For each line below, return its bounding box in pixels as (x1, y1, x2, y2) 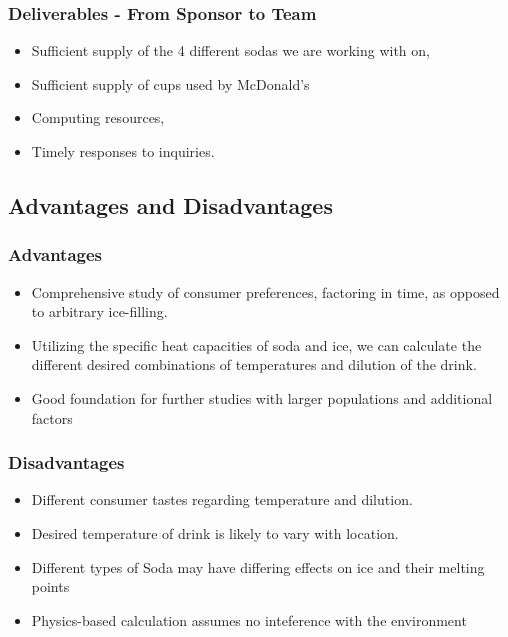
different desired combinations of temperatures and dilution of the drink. (31, 354, 477, 375)
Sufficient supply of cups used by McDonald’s (31, 73, 310, 94)
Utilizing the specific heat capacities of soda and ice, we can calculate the (31, 334, 482, 355)
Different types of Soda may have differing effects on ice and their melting (31, 556, 485, 577)
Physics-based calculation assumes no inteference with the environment (31, 609, 467, 630)
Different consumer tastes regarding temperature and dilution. (31, 489, 413, 510)
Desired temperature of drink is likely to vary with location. (31, 522, 399, 543)
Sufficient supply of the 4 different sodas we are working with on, (31, 40, 430, 61)
